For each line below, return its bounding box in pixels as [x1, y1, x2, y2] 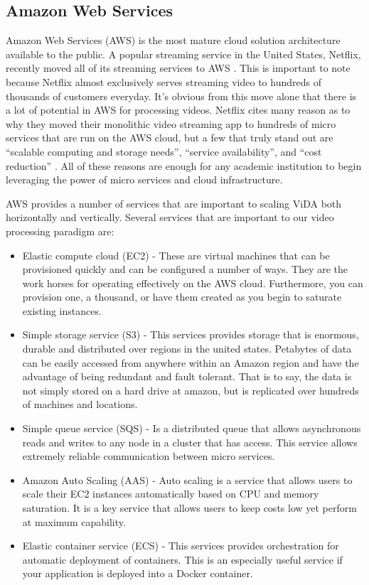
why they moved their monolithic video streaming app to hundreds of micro [6, 116, 336, 131]
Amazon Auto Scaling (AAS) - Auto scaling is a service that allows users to [22, 472, 353, 487]
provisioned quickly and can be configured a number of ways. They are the [22, 262, 348, 277]
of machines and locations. [22, 397, 138, 412]
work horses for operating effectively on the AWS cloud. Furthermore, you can [22, 275, 363, 290]
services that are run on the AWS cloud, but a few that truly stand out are [6, 130, 333, 145]
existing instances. [22, 303, 102, 318]
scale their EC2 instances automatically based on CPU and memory [22, 486, 319, 501]
